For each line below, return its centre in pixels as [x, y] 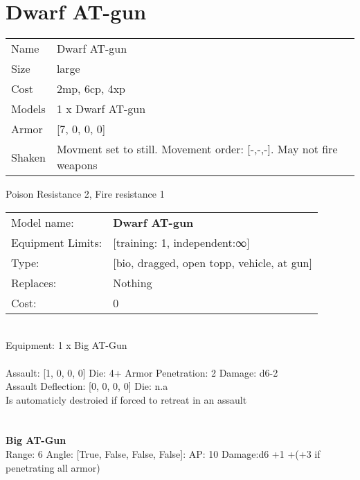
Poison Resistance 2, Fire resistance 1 [85, 194]
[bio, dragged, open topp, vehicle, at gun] [213, 262]
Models [28, 109]
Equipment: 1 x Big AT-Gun [66, 345]
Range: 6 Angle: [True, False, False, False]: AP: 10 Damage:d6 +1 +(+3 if [163, 454]
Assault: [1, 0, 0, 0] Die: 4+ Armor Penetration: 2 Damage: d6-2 [142, 372]
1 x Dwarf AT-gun [101, 109]
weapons [77, 165]
